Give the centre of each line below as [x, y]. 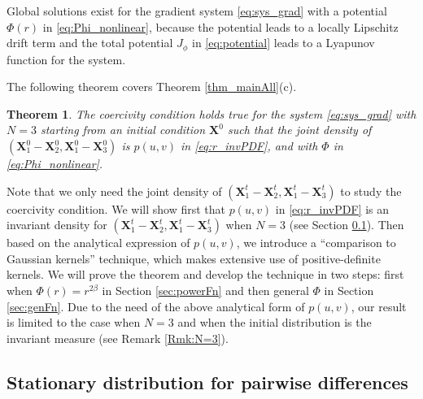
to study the [371, 191]
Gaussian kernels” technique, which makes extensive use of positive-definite [194, 258]
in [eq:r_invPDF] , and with [249, 146]
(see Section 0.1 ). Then [347, 225]
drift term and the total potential [90, 43]
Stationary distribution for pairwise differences [207, 382]
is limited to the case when [74, 322]
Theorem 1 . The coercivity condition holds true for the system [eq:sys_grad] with [211, 113]
